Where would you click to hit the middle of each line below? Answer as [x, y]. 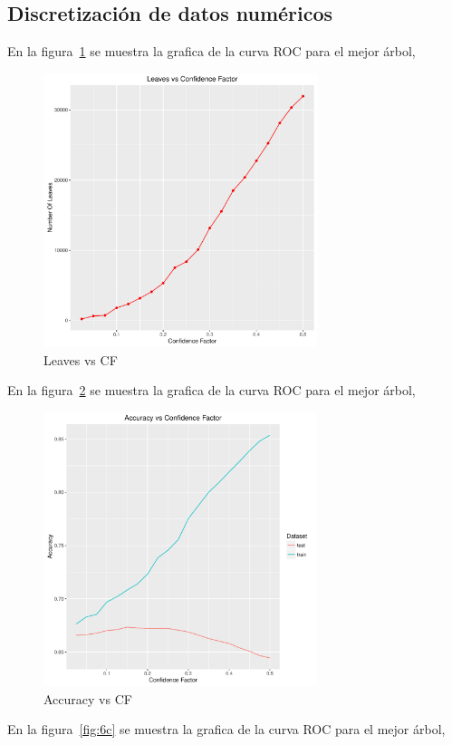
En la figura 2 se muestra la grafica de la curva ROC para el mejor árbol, [212, 390]
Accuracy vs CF [88, 698]
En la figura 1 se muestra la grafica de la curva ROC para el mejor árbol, [212, 51]
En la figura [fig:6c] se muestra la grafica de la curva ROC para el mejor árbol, [226, 729]
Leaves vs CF [81, 359]
